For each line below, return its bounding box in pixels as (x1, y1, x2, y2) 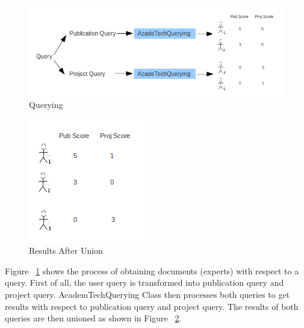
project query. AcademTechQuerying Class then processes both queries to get (5, 288, 290, 300)
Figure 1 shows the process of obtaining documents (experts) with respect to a (5, 264, 299, 277)
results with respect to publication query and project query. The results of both (5, 300, 299, 312)
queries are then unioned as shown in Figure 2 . (5, 312, 182, 324)
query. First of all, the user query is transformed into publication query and (5, 276, 284, 289)
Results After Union (29, 244, 103, 257)
